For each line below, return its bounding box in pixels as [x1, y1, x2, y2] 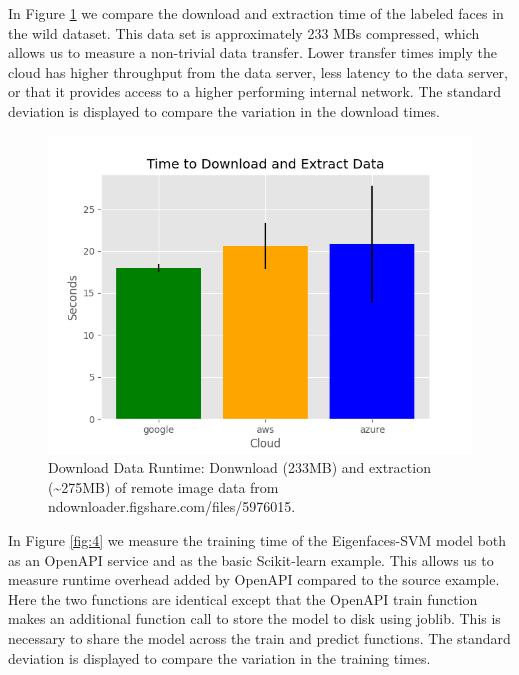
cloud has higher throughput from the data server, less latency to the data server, [8, 61, 508, 82]
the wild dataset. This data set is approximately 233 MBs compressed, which [8, 22, 480, 43]
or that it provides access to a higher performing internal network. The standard [8, 81, 501, 102]
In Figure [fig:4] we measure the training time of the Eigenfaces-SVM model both [8, 529, 507, 550]
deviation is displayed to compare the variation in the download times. [8, 100, 440, 121]
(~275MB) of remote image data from [48, 476, 279, 497]
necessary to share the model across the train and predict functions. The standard [8, 627, 511, 648]
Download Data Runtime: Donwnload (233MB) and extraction [48, 457, 431, 478]
